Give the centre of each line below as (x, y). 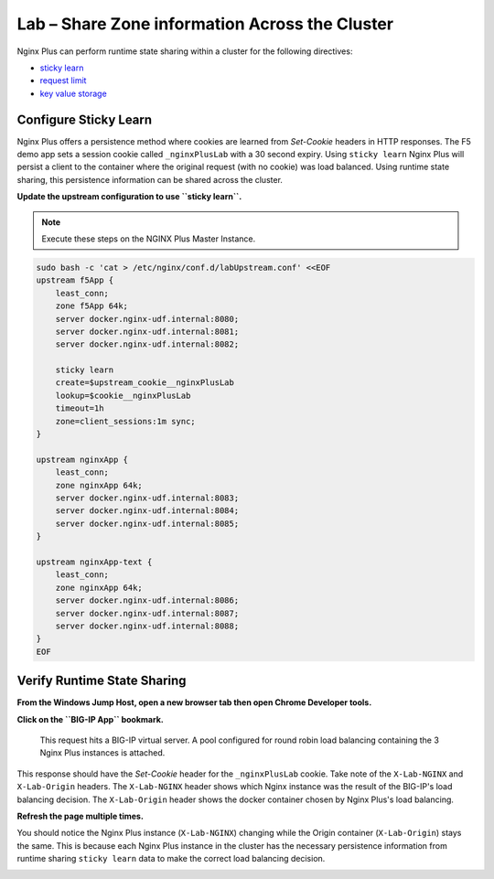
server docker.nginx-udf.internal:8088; (147, 626)
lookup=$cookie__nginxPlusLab (123, 395)
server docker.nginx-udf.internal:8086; (147, 600)
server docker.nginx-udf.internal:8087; (147, 613)
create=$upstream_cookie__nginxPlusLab (145, 383)
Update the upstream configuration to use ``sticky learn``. (129, 197)
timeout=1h (80, 408)
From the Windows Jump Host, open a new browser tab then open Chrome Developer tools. (194, 702)
